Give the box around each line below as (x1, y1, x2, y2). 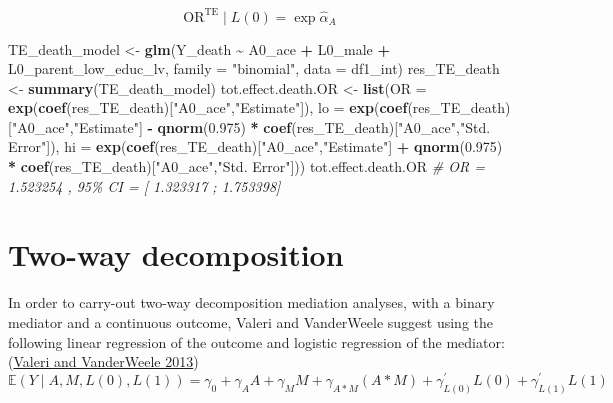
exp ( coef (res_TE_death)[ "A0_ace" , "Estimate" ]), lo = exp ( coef (8, 97, 408, 118)
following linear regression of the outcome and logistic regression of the (8, 331, 442, 352)
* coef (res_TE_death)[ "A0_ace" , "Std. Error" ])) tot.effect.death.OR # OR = (8, 156, 485, 177)
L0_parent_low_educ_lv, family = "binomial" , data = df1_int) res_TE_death (8, 58, 500, 79)
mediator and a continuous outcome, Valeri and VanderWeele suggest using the (8, 311, 493, 332)
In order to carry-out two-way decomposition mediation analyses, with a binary (8, 292, 495, 313)
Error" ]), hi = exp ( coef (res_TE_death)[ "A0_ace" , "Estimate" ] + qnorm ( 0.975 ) (8, 136, 503, 157)
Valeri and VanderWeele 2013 (13, 351, 194, 372)
